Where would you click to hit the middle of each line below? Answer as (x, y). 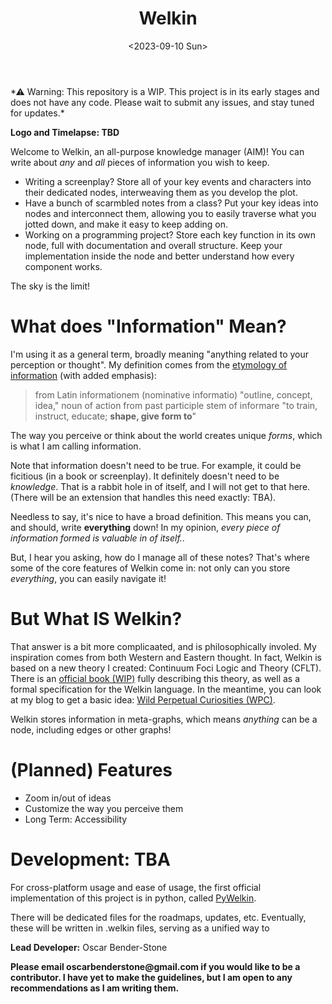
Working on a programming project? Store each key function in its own (170, 234)
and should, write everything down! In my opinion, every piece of (145, 527)
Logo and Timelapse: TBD (65, 132)
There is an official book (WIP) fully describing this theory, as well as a (155, 678)
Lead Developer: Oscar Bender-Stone (89, 947)
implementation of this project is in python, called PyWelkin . (133, 898)
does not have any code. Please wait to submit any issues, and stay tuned (162, 102)
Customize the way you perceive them (104, 808)
